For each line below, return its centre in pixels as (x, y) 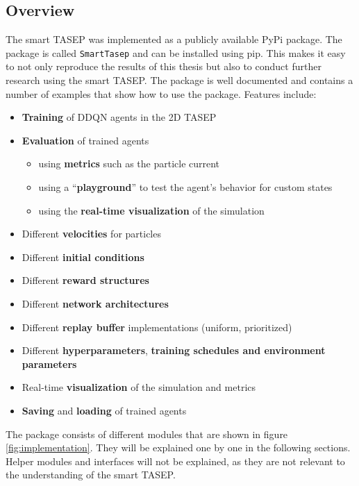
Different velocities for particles (91, 234)
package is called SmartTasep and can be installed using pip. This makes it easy (176, 52)
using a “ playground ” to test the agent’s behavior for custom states (185, 187)
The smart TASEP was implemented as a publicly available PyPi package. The (174, 39)
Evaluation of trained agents (85, 140)
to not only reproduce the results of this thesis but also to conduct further (164, 66)
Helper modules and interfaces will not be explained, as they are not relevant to (175, 461)
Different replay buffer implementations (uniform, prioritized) (157, 327)
